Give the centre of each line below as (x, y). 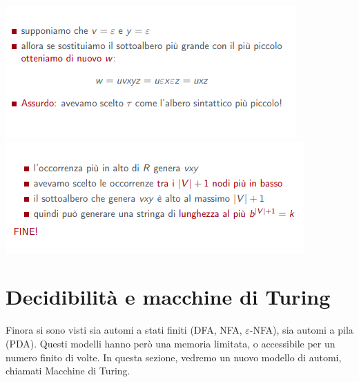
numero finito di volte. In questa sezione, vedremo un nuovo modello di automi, (174, 357)
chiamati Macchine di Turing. (68, 371)
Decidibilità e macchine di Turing (168, 297)
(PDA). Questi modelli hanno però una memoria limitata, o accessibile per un (171, 343)
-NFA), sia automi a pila (301, 330)
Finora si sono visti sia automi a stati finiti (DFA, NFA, (124, 330)
